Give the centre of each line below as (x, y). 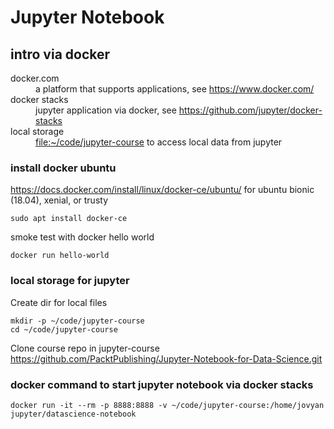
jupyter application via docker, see (106, 110)
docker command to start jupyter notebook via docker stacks (162, 384)
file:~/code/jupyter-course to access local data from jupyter (159, 142)
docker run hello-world (60, 256)
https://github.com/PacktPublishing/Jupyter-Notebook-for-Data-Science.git (166, 358)
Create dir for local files (59, 302)
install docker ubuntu (63, 168)
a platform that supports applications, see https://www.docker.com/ (175, 89)
